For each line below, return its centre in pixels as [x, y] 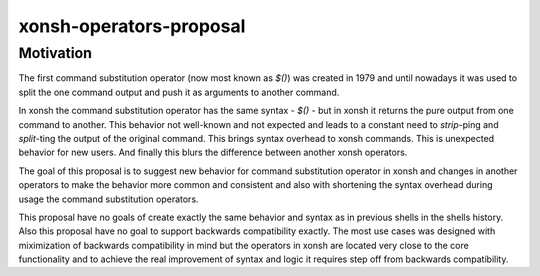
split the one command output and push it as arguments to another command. [179, 92]
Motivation [55, 53]
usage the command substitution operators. [108, 199]
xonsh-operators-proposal [132, 26]
